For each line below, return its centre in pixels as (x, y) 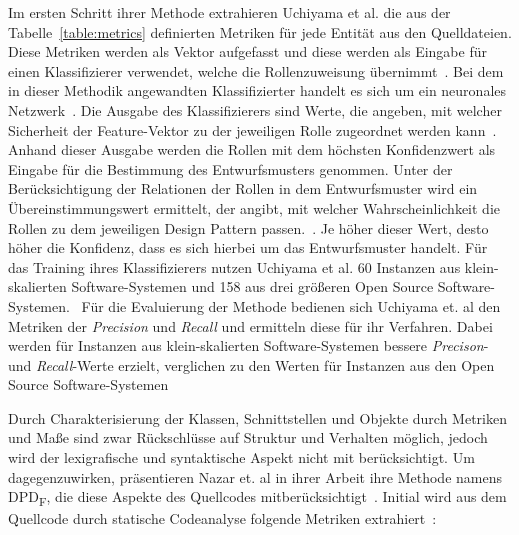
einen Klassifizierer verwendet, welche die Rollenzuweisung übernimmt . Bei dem (256, 70)
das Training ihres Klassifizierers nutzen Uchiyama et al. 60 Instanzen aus (234, 266)
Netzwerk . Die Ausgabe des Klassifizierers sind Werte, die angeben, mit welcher (255, 109)
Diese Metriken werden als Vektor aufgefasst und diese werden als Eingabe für (247, 51)
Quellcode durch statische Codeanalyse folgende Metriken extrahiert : (222, 518)
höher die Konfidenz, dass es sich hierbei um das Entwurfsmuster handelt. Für (248, 247)
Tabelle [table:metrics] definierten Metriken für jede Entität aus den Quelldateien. (260, 31)
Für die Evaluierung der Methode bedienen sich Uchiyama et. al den (291, 305)
